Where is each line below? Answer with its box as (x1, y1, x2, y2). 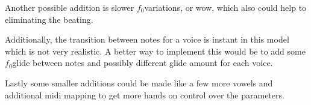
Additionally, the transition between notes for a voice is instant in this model (5, 33, 289, 46)
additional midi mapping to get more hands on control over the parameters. (5, 88, 284, 101)
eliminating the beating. (5, 13, 93, 25)
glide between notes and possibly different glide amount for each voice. (12, 56, 273, 69)
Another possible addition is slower (5, 1, 134, 13)
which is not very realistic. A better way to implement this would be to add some (5, 44, 306, 57)
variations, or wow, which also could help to (144, 1, 307, 13)
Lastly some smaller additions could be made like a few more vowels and (5, 76, 273, 89)
